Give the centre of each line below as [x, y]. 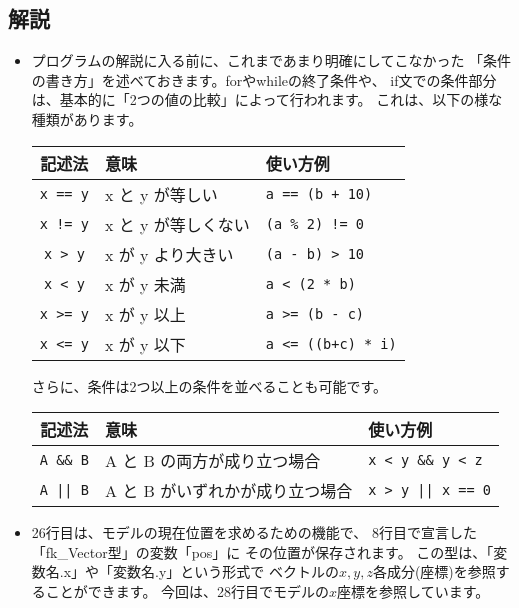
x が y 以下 [145, 344]
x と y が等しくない [177, 224]
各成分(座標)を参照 [434, 571]
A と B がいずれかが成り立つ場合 [228, 491]
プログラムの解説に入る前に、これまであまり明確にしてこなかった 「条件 [271, 60]
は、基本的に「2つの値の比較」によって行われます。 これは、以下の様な [267, 99]
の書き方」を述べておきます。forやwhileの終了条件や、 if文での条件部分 [264, 79]
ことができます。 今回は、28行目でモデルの [187, 590]
